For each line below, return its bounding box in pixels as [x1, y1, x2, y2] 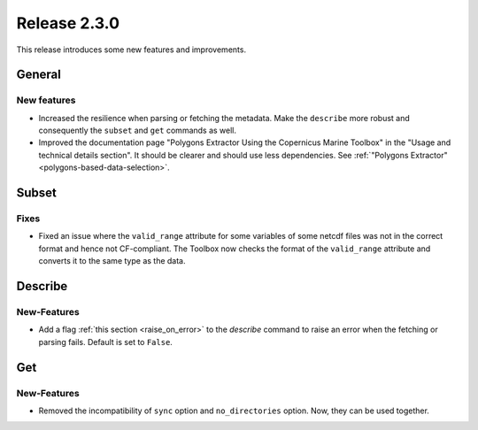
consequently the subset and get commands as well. [38, 125, 237, 136]
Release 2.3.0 [16, 13, 119, 33]
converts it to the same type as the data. [38, 256, 186, 266]
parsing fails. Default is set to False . [38, 336, 173, 347]
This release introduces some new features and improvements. [16, 44, 247, 55]
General [16, 67, 62, 82]
